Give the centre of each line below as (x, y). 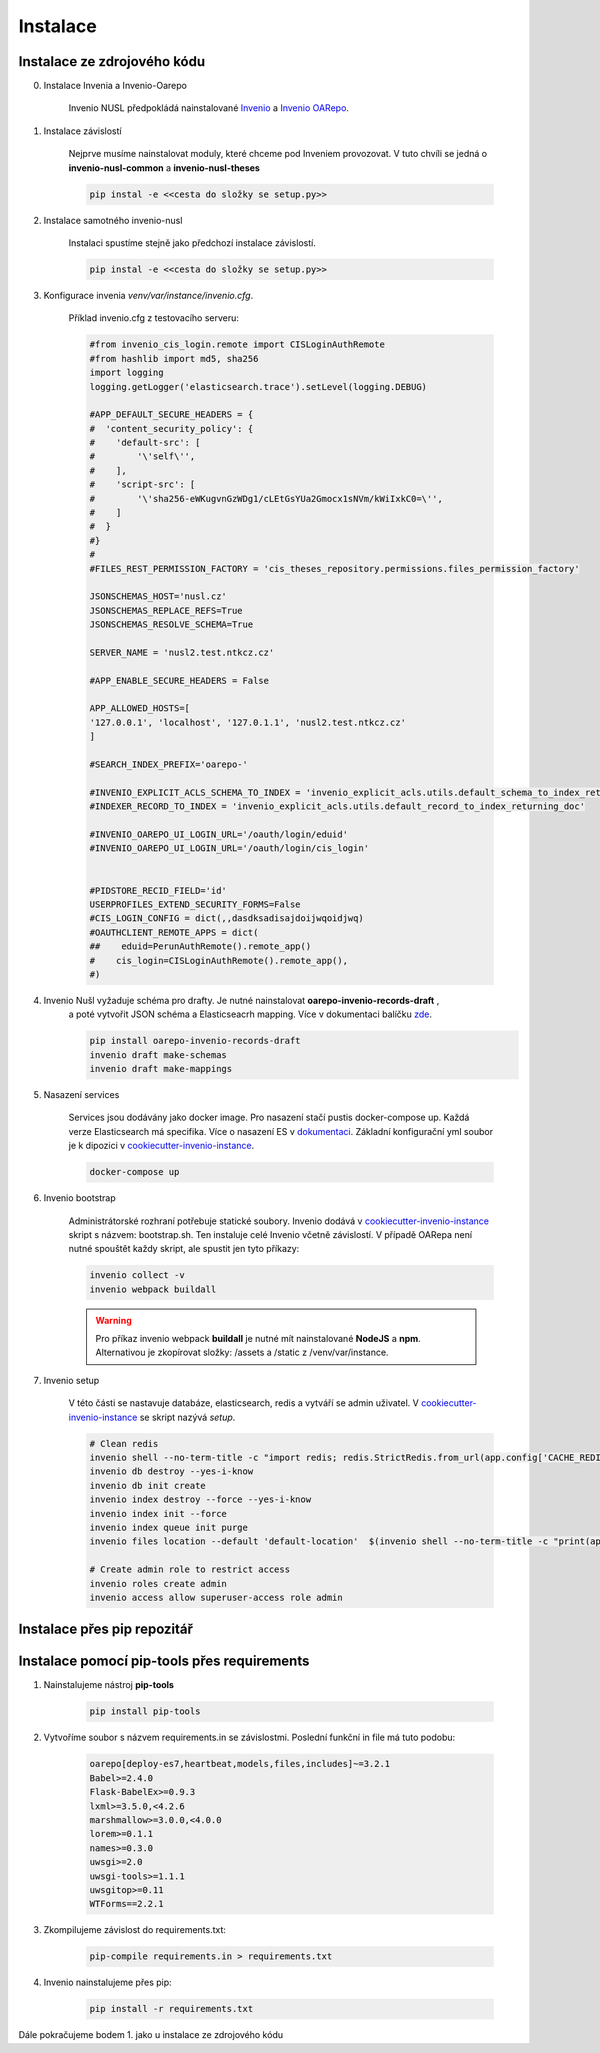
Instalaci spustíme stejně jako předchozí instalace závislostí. (192, 242)
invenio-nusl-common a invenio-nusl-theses (164, 167)
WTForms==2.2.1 (126, 1904)
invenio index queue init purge (169, 1527)
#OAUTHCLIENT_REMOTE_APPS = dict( (174, 932)
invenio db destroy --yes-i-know (171, 1471)
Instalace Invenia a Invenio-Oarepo (115, 86)
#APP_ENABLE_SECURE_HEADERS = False (179, 680)
